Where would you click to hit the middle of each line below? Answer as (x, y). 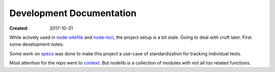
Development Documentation (73, 13)
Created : (19, 28)
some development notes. (37, 44)
